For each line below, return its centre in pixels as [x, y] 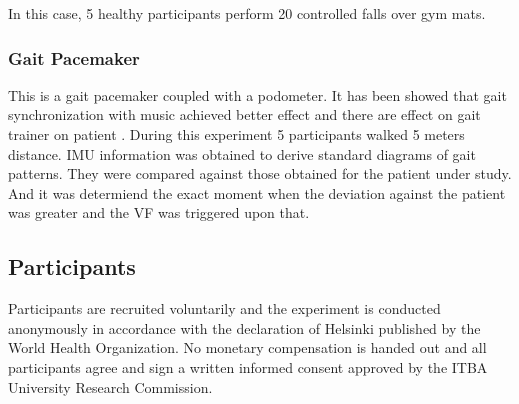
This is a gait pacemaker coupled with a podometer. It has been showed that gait [257, 94]
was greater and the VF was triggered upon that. [159, 212]
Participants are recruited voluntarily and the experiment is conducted [224, 308]
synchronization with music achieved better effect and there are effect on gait [244, 114]
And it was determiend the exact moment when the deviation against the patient [257, 192]
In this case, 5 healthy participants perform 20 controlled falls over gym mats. [247, 13]
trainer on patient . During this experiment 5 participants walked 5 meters [236, 134]
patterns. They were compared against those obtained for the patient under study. [260, 173]
